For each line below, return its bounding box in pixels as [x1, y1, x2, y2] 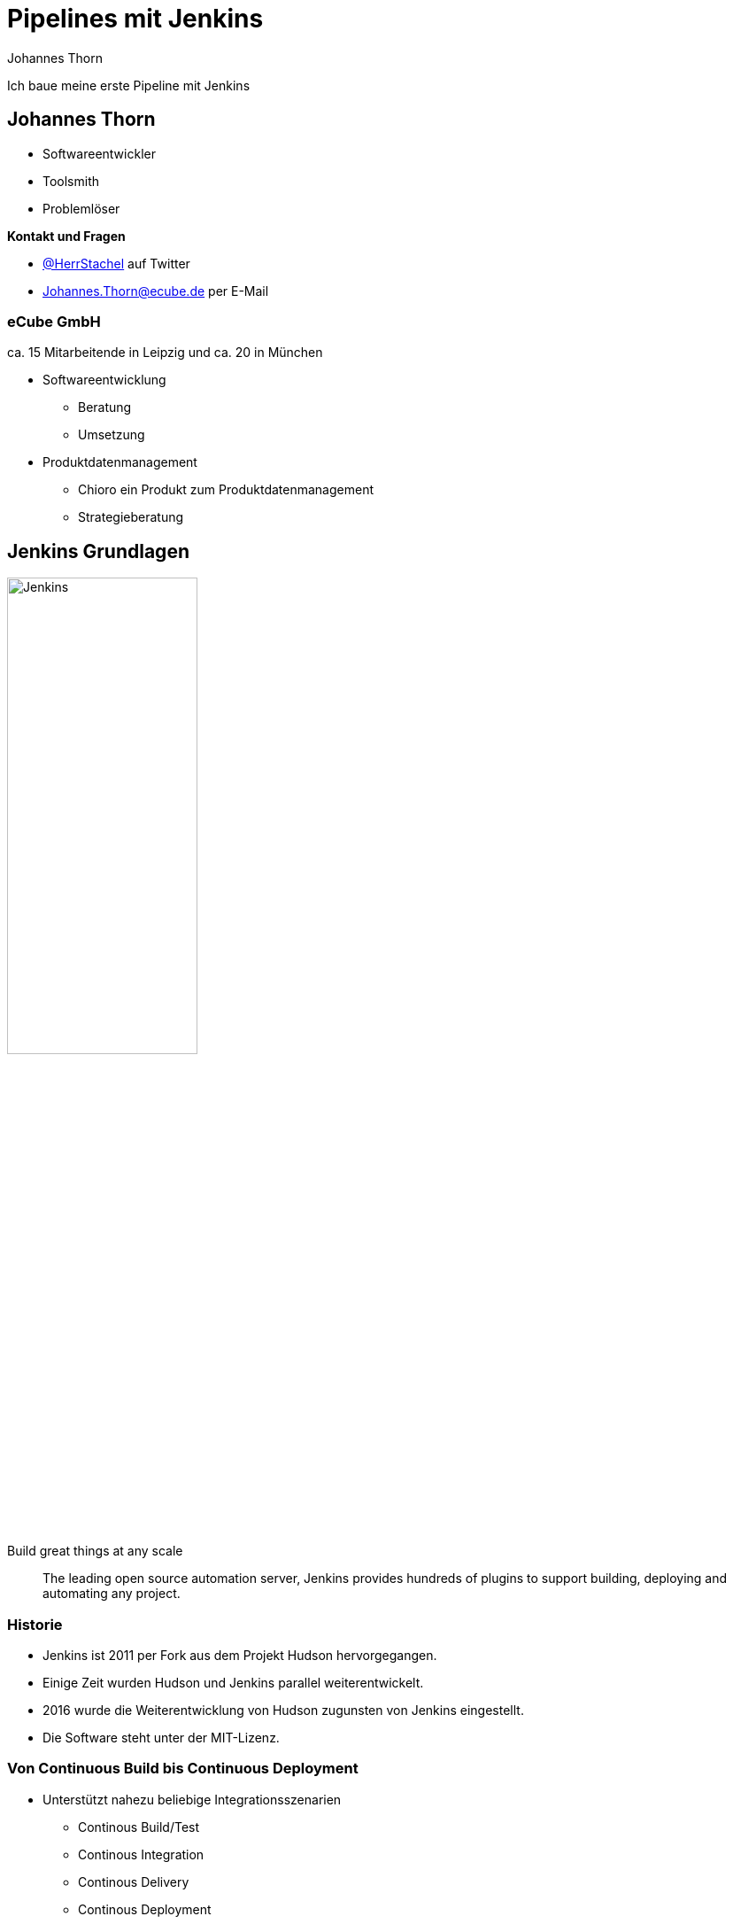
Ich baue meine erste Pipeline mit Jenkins [7, 77, 251, 93]
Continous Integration [78, 1846, 204, 1862]
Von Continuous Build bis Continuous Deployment [7, 1759, 359, 1778]
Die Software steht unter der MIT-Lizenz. [42, 1729, 280, 1745]
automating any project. [42, 1586, 181, 1602]
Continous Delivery [78, 1874, 189, 1889]
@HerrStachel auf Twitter [42, 255, 190, 271]
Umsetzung [78, 427, 145, 443]
